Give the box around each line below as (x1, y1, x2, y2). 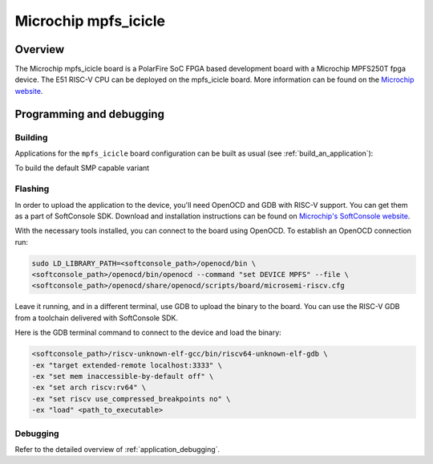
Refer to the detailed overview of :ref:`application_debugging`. (14, 444, 221, 454)
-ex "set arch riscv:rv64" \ (31, 383, 147, 393)
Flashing (14, 183, 50, 194)
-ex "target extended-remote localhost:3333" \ (31, 360, 222, 369)
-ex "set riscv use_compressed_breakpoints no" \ (31, 394, 231, 403)
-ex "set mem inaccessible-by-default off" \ (31, 372, 214, 381)
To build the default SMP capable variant (14, 163, 150, 173)
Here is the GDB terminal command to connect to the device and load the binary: (14, 328, 282, 337)
